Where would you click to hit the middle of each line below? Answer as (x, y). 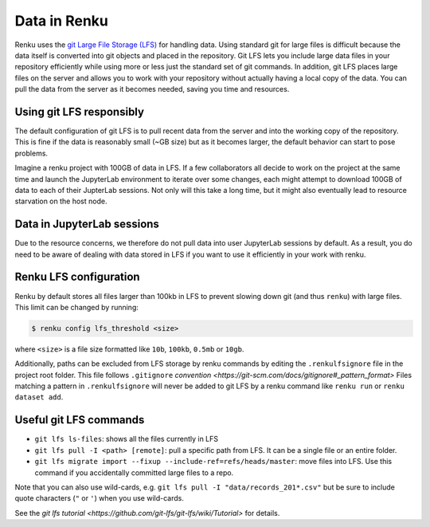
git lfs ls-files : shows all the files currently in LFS (127, 439)
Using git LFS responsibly (80, 112)
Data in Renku (62, 21)
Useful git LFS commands (80, 420)
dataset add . (39, 397)
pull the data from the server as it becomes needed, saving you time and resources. (152, 89)
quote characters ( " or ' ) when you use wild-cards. (100, 498)
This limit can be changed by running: (77, 307)
